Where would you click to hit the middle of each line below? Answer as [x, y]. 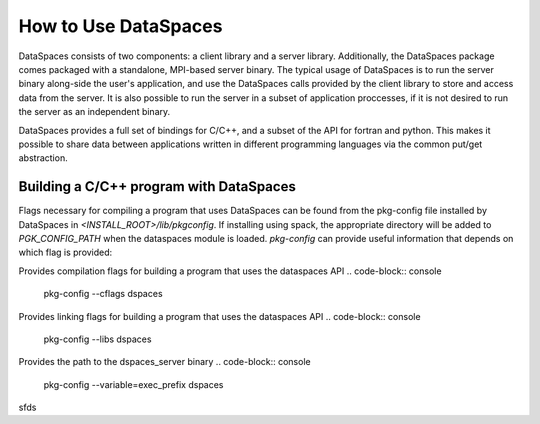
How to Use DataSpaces [120, 26]
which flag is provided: [65, 252]
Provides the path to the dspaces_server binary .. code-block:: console [164, 362]
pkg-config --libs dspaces [97, 339]
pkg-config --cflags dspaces [103, 294]
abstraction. [43, 158]
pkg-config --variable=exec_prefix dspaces [133, 384]
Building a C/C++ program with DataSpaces [157, 186]
